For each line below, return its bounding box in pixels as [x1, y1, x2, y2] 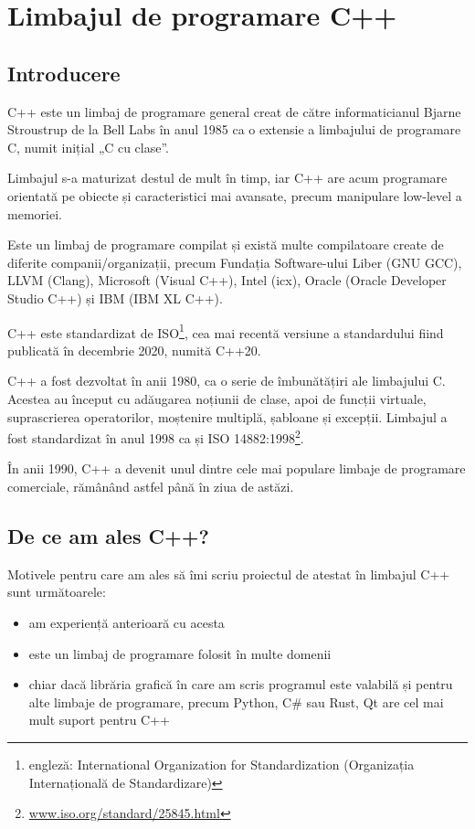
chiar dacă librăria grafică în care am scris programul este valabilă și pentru [28, 675, 453, 694]
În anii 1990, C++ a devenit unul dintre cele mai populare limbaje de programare [7, 459, 466, 478]
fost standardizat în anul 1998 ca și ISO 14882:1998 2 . [7, 426, 304, 447]
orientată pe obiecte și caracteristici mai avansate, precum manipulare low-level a [7, 186, 462, 205]
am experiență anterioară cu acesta [28, 612, 225, 632]
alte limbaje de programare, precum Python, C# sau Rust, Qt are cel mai [28, 692, 444, 711]
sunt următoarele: [7, 582, 106, 601]
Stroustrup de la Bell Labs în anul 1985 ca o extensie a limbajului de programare [7, 120, 461, 139]
